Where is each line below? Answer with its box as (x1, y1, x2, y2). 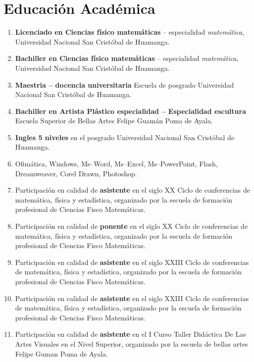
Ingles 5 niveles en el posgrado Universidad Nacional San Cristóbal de (15, 132, 235, 142)
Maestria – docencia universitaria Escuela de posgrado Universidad (15, 79, 234, 90)
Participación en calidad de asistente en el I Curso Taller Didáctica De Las (15, 329, 246, 339)
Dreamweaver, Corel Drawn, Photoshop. (15, 168, 137, 178)
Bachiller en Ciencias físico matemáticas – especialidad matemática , (15, 53, 239, 63)
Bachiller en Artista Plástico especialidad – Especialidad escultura (15, 105, 246, 116)
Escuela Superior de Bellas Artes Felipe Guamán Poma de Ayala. (15, 115, 213, 126)
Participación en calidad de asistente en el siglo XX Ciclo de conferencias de (15, 185, 250, 195)
